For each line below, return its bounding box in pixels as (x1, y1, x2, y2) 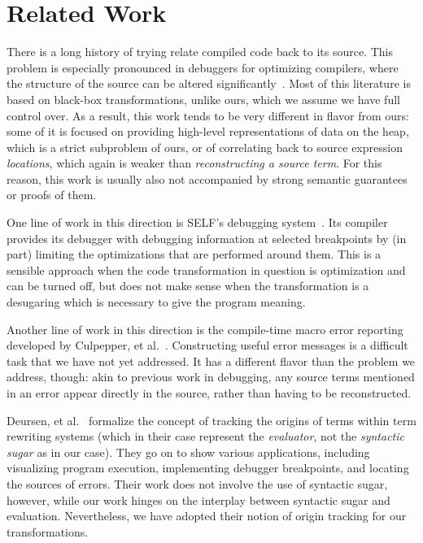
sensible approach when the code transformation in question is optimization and (7, 261, 406, 278)
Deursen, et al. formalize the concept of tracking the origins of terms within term (7, 411, 416, 428)
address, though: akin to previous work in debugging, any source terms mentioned (7, 368, 415, 385)
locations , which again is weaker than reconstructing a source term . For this (7, 154, 382, 172)
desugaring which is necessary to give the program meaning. (7, 293, 306, 311)
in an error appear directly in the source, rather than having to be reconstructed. (7, 384, 412, 401)
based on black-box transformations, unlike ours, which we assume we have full (7, 90, 400, 107)
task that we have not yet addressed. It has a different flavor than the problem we (7, 352, 416, 369)
